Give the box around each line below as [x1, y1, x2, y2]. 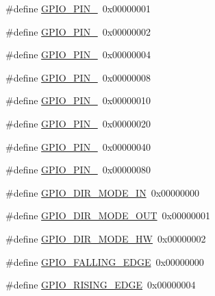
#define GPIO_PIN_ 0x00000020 [5, 116, 151, 130]
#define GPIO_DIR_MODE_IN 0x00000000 [5, 185, 200, 199]
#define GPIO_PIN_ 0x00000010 [5, 93, 151, 108]
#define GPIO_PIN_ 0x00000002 [5, 24, 151, 38]
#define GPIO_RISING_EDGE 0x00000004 [5, 277, 196, 292]
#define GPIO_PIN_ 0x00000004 [5, 47, 151, 62]
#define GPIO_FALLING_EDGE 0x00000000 [5, 254, 204, 269]
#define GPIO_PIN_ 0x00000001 [5, 1, 151, 15]
